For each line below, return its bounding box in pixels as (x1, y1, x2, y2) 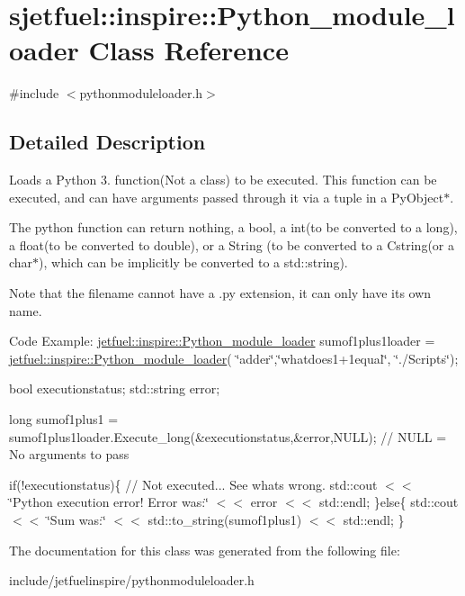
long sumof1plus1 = (9, 410, 119, 429)
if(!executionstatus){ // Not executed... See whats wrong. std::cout (9, 474, 378, 493)
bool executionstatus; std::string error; (9, 379, 220, 398)
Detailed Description (9, 128, 206, 156)
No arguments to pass (9, 445, 130, 464)
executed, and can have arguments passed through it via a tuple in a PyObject (9, 187, 444, 206)
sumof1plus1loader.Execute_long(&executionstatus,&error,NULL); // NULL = (9, 427, 447, 446)
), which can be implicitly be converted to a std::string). (39, 253, 348, 272)
